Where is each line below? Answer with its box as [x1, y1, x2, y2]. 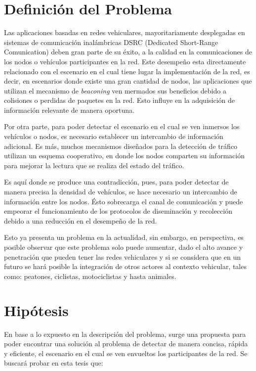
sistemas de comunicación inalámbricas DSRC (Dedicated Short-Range [4, 37, 218, 47]
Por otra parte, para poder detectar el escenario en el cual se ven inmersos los [4, 121, 240, 132]
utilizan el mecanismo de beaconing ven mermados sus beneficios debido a [4, 85, 226, 95]
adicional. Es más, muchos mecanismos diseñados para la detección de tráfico [4, 140, 238, 151]
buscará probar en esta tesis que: [4, 358, 103, 368]
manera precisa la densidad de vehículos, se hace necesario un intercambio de [4, 186, 237, 197]
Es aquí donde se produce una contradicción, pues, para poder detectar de [4, 177, 229, 187]
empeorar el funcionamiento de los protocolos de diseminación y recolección [4, 206, 232, 216]
